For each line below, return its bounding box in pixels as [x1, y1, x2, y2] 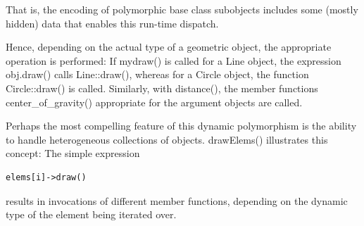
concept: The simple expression [6, 146, 140, 161]
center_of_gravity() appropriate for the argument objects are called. [6, 94, 303, 109]
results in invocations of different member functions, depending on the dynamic [6, 193, 348, 208]
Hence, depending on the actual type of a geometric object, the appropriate [6, 39, 332, 54]
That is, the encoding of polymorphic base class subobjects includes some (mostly [6, 2, 358, 16]
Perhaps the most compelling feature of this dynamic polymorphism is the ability [6, 118, 357, 133]
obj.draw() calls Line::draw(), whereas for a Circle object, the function [6, 67, 309, 82]
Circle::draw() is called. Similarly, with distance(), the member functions [6, 80, 318, 95]
